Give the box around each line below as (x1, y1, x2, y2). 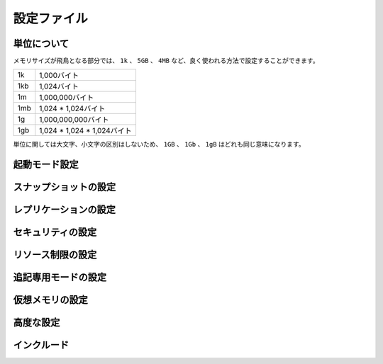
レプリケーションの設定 (13, 204, 116, 216)
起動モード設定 (13, 159, 79, 171)
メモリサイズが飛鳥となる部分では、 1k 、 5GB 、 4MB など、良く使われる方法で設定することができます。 (13, 57, 319, 65)
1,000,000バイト (39, 93, 94, 103)
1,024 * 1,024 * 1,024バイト (39, 126, 133, 136)
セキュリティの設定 (13, 227, 97, 239)
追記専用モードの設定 (13, 271, 106, 283)
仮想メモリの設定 (13, 294, 88, 306)
